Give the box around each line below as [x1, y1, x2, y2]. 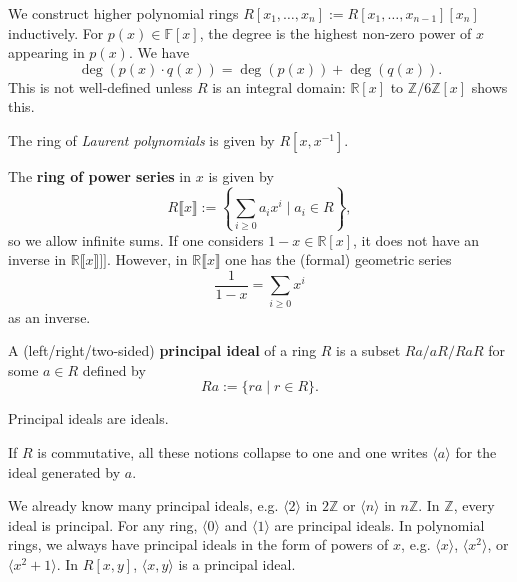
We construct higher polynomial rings [8, 3, 239, 23]
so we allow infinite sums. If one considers [8, 229, 264, 250]
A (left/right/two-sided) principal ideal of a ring [8, 340, 317, 361]
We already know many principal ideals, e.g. [8, 495, 279, 516]
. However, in [107, 249, 188, 270]
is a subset [336, 340, 401, 361]
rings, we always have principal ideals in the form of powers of [8, 534, 389, 555]
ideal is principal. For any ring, [8, 514, 198, 535]
